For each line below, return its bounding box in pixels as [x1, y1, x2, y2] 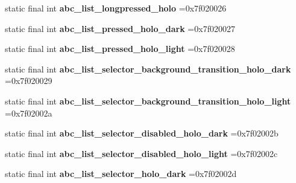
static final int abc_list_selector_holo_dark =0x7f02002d [5, 167, 237, 180]
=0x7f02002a [5, 106, 52, 119]
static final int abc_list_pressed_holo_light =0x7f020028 [5, 42, 235, 55]
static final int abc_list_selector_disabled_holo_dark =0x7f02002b [5, 127, 279, 140]
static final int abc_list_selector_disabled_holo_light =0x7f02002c [5, 147, 278, 159]
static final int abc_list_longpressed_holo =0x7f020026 [5, 2, 227, 14]
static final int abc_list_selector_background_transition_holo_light [5, 94, 291, 107]
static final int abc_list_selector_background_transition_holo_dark [5, 62, 291, 75]
